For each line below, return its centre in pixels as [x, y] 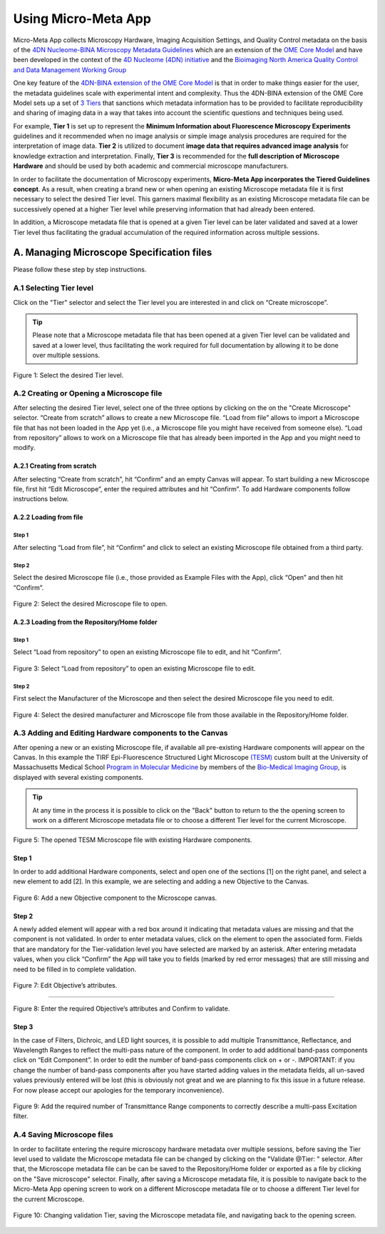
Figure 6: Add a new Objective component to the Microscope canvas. [115, 898]
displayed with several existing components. [78, 777]
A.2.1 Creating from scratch [55, 466]
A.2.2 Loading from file [48, 517]
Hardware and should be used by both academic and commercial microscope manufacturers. [151, 166]
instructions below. [41, 499]
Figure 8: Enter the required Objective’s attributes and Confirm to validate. [122, 1009]
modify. [24, 448]
